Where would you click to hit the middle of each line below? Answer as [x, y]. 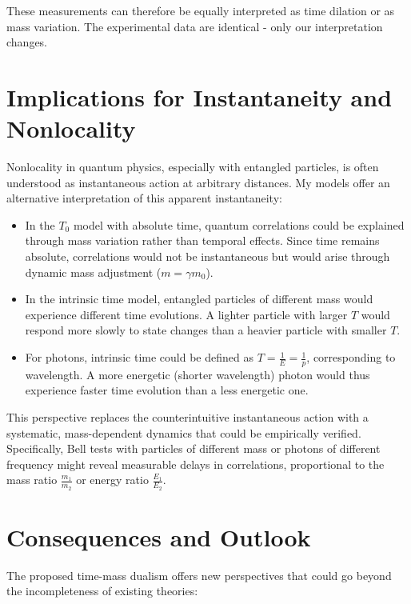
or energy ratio [112, 480]
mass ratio [32, 480]
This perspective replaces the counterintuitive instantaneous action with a [188, 417]
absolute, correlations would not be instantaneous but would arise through [207, 256]
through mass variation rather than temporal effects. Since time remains [202, 240]
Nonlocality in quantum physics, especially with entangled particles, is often [193, 167]
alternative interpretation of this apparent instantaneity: [144, 198]
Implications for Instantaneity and [200, 96]
